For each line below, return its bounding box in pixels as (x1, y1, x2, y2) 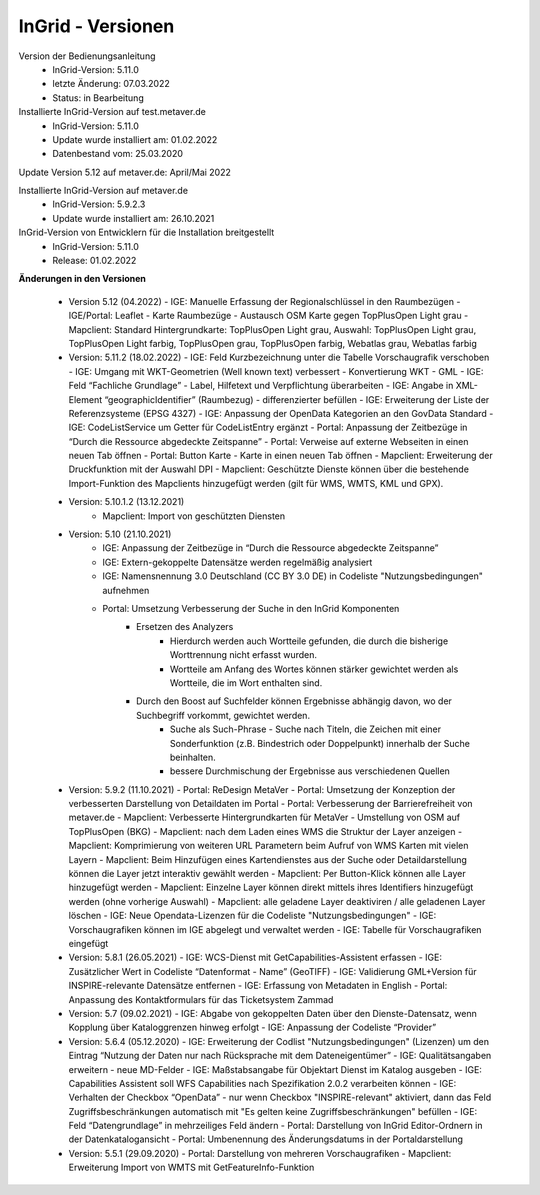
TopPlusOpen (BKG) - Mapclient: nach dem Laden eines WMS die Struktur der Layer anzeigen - (68, 825, 463, 837)
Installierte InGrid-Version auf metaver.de (18, 185, 189, 197)
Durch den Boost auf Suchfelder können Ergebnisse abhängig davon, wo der (136, 695, 452, 707)
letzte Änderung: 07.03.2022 (52, 78, 170, 90)
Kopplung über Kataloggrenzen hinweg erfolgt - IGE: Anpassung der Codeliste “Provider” (68, 1021, 437, 1034)
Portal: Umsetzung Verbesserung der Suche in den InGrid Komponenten (102, 603, 400, 614)
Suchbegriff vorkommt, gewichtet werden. (136, 709, 310, 721)
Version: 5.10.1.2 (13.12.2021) (68, 496, 185, 508)
